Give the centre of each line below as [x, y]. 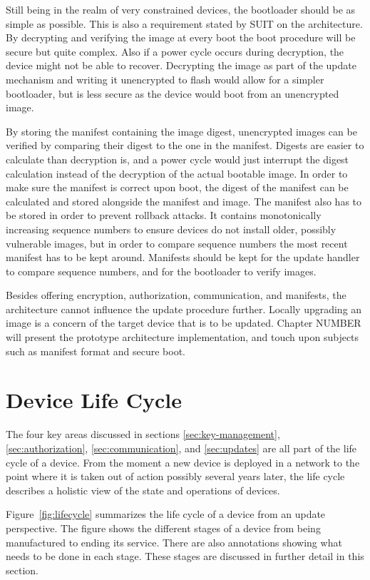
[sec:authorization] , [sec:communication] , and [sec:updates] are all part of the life [181, 448]
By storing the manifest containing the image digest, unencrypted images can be [181, 131]
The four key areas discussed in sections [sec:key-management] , [143, 434]
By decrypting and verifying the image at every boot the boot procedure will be [181, 37]
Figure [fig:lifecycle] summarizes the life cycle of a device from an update [166, 514]
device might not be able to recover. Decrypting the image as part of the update [181, 65]
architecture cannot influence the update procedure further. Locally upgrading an [184, 309]
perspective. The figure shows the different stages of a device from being [163, 528]
